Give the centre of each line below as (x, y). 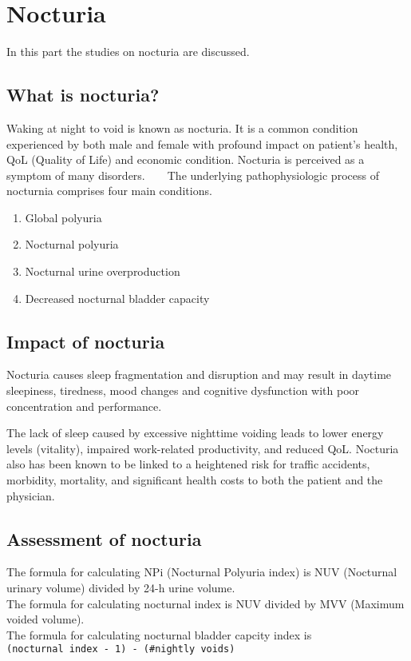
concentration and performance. (84, 406)
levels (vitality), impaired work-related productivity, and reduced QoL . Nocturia (203, 448)
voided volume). (45, 619)
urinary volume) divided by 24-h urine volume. (121, 588)
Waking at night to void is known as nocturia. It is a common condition (182, 127)
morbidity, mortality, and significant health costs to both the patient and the (195, 480)
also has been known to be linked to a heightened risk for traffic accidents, (188, 464)
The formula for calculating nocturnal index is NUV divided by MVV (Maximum (205, 603)
